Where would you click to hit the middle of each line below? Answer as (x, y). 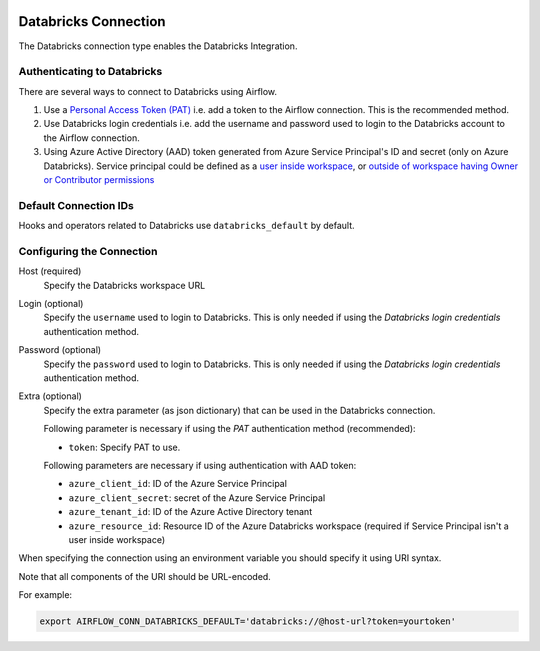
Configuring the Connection (88, 251)
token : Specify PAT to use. (124, 447)
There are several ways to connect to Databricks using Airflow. (148, 91)
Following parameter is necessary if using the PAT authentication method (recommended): (229, 429)
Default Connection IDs (76, 205)
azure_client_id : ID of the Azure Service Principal (177, 484)
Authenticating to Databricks (90, 72)
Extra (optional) (50, 396)
